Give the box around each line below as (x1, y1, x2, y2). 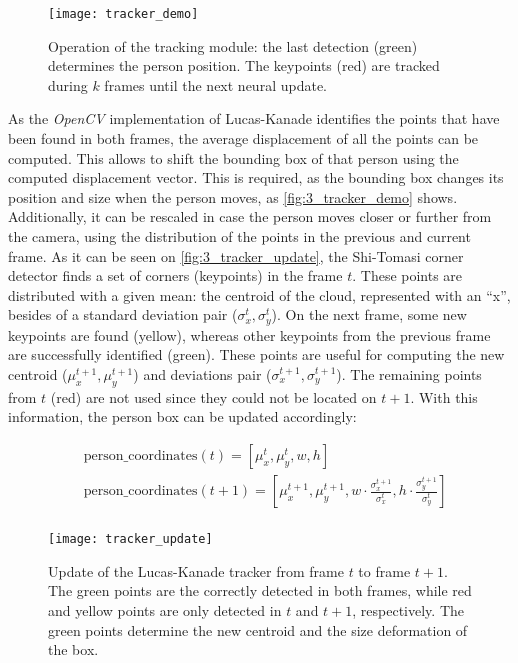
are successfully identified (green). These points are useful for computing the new (8, 344, 505, 365)
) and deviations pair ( (133, 364, 272, 385)
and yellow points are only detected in (48, 599, 282, 620)
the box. (48, 639, 99, 660)
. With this (410, 386, 478, 407)
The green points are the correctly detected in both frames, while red (48, 580, 472, 601)
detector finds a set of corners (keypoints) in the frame (8, 265, 343, 286)
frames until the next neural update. (104, 74, 327, 95)
